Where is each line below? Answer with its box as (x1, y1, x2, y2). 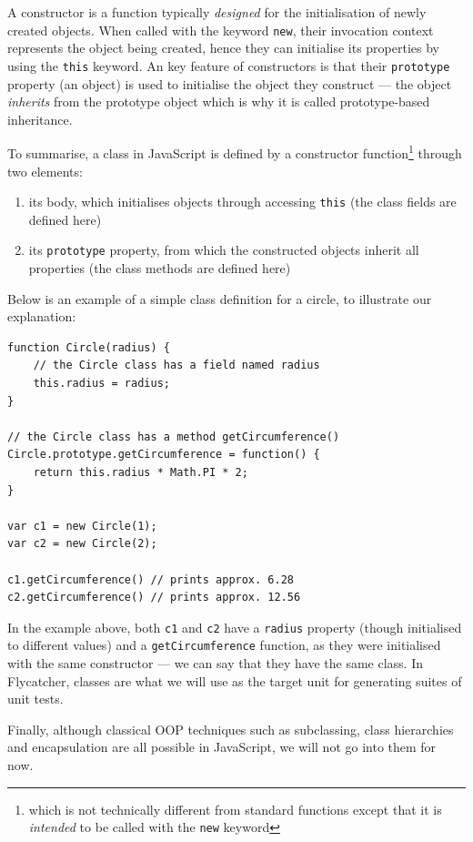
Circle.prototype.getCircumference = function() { (7, 448, 320, 462)
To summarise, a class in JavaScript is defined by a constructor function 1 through (7, 141, 462, 162)
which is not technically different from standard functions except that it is (28, 799, 442, 818)
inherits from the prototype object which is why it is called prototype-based (7, 92, 430, 111)
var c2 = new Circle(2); (7, 537, 157, 551)
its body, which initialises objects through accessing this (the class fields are (28, 192, 457, 211)
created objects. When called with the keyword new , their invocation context (7, 20, 434, 39)
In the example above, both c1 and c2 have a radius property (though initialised (7, 617, 462, 636)
